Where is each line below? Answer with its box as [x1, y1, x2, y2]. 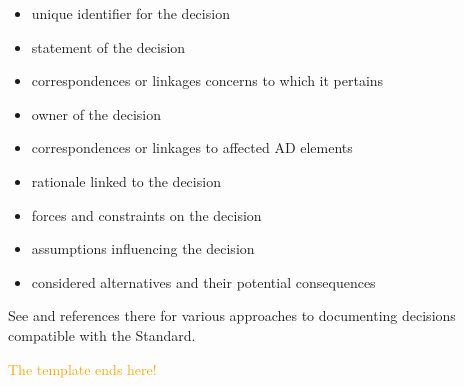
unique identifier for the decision [31, 3, 230, 23]
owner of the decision [31, 103, 162, 124]
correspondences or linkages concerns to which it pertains [31, 70, 384, 91]
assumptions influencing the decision [31, 238, 255, 259]
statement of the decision [31, 36, 186, 57]
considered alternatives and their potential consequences [31, 271, 376, 292]
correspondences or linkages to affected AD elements [31, 137, 353, 158]
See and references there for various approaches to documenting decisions [8, 305, 456, 326]
